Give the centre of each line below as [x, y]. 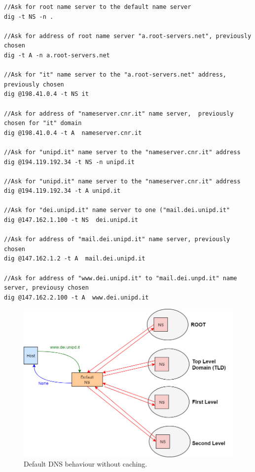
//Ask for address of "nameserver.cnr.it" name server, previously [119, 113]
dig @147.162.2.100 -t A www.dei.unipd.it [76, 297]
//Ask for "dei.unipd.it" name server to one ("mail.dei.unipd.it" [117, 210]
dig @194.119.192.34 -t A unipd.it [62, 191]
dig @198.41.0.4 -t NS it [46, 94]
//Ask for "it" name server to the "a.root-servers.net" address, [115, 75]
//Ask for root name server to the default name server [98, 7]
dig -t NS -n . [29, 17]
